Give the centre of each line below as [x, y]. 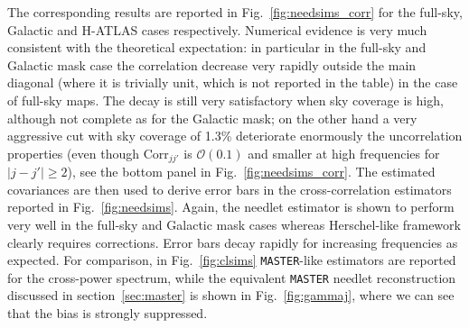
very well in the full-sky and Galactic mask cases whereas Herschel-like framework [234, 224]
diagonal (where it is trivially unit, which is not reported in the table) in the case [233, 82]
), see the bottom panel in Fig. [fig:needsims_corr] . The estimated [251, 172]
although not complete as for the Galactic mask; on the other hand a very [212, 118]
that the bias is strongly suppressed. [108, 313]
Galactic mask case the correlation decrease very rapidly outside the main [212, 64]
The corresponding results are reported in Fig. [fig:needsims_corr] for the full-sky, [235, 12]
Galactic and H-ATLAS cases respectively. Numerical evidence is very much [217, 29]
